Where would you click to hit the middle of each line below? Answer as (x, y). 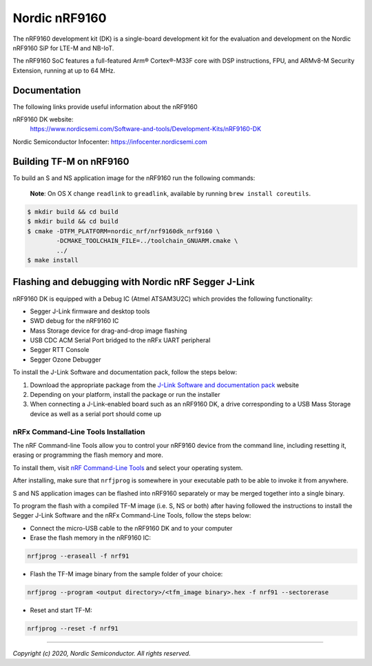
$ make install (53, 260)
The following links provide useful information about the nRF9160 (105, 106)
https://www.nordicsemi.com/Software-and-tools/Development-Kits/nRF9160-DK (146, 129)
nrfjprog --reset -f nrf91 (73, 629)
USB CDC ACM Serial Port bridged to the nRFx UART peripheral (120, 340)
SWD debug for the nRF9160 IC (74, 321)
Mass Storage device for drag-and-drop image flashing (108, 331)
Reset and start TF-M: (61, 610)
